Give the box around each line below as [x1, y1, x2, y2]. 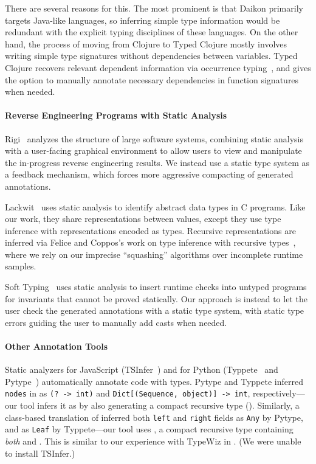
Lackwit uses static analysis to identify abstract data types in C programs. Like [5, 200, 306, 213]
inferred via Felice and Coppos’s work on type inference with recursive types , [5, 236, 296, 249]
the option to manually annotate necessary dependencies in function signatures [5, 73, 299, 86]
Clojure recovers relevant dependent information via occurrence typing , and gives [5, 61, 311, 74]
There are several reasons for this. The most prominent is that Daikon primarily [5, 2, 303, 14]
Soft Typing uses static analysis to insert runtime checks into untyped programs [5, 280, 307, 293]
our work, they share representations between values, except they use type [5, 212, 281, 225]
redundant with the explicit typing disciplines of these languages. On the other [5, 26, 298, 38]
